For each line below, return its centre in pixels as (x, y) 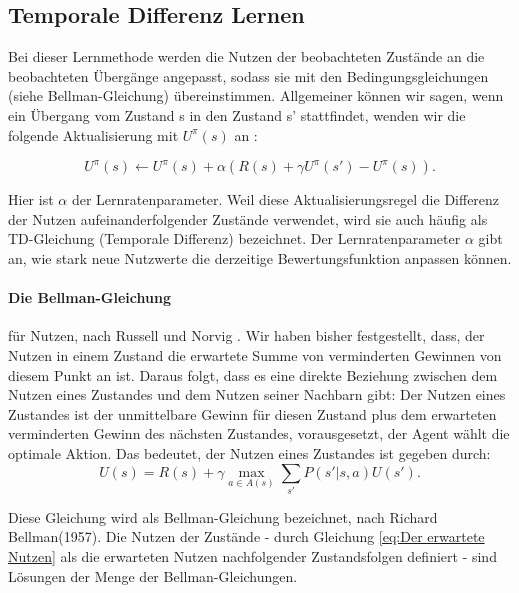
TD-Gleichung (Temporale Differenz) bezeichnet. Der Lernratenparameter (234, 238)
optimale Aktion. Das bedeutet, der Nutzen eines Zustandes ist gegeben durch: (249, 452)
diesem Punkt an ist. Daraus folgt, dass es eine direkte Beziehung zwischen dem (253, 374)
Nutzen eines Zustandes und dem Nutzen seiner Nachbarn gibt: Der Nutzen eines (257, 394)
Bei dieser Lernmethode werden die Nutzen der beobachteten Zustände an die (246, 56)
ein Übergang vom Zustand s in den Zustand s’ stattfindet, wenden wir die (237, 114)
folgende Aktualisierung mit (93, 134)
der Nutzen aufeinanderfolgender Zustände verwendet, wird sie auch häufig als (248, 218)
